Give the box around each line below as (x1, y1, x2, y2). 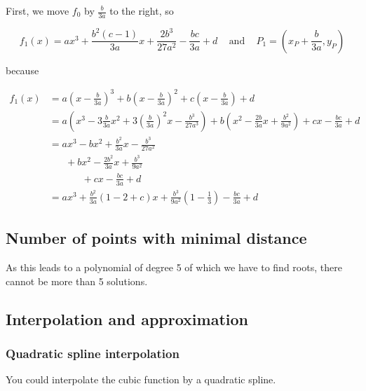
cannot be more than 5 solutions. (6, 273, 148, 288)
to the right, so (109, 4, 174, 18)
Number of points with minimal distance (6, 227, 307, 249)
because (6, 62, 39, 77)
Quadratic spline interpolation (6, 345, 179, 362)
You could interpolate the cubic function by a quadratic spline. (6, 372, 276, 387)
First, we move (6, 4, 69, 18)
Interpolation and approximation (6, 308, 248, 329)
